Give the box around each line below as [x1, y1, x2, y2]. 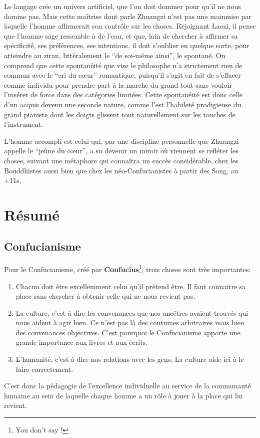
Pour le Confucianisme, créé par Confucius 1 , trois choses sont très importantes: [4, 263, 251, 274]
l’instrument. [4, 119, 43, 129]
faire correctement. [15, 363, 73, 374]
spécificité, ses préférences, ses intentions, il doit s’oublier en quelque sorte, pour [4, 40, 249, 51]
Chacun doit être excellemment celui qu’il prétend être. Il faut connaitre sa [15, 281, 246, 291]
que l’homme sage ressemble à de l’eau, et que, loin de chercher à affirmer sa [4, 30, 238, 41]
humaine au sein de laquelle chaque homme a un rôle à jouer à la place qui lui [4, 390, 243, 400]
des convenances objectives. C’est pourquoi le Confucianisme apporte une [15, 327, 240, 337]
